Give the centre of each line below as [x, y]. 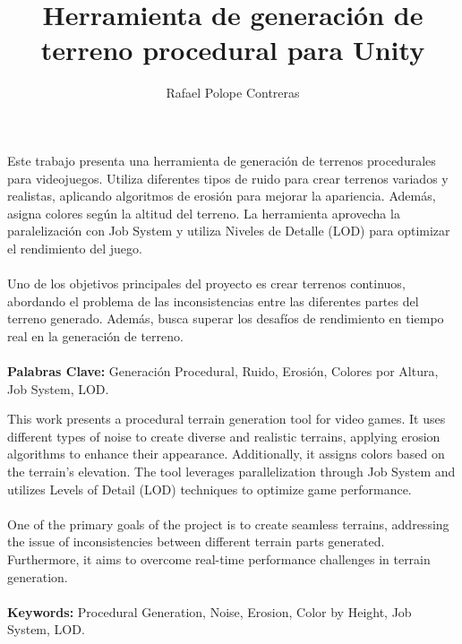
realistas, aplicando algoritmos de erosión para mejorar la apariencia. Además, [222, 196]
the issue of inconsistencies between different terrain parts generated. [196, 541]
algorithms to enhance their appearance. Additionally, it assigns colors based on [226, 454]
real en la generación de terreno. [95, 335]
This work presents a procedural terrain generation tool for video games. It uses [227, 419]
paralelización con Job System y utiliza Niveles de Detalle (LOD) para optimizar [229, 231]
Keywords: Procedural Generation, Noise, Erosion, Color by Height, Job [210, 611]
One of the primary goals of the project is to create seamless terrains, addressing [228, 524]
